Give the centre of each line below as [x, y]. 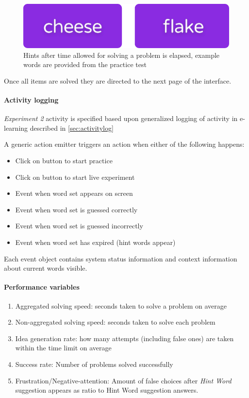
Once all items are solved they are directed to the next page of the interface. [118, 80]
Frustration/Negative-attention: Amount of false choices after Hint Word [123, 380]
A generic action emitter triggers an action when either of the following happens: [124, 144]
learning [16, 128]
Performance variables [42, 287]
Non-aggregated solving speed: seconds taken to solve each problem [115, 322]
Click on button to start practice [64, 161]
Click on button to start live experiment [75, 177]
